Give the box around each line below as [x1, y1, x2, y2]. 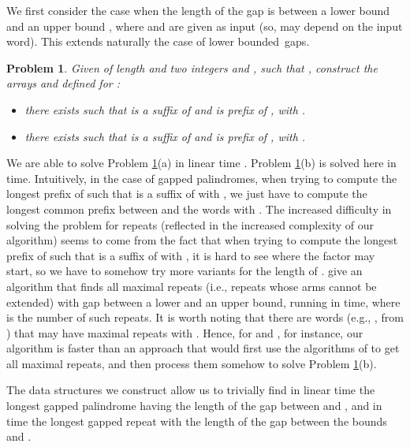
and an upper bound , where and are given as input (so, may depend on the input [6, 17, 403, 34]
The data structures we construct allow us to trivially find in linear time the [6, 382, 375, 398]
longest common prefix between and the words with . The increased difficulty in [6, 200, 392, 217]
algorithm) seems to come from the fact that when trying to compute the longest [6, 232, 398, 248]
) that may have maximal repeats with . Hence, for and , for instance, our [6, 324, 363, 341]
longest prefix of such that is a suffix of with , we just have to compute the [6, 185, 367, 202]
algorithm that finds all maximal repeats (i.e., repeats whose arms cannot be [6, 278, 377, 294]
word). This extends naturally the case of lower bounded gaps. [6, 33, 310, 50]
